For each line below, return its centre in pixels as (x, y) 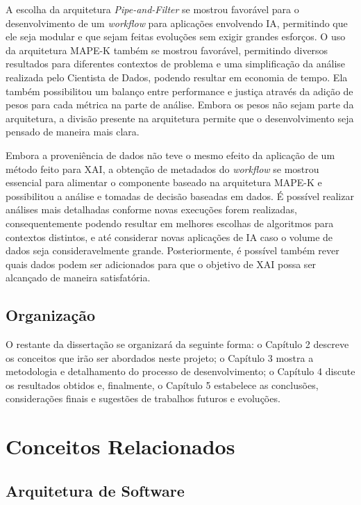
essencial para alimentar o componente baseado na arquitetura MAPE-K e (164, 182)
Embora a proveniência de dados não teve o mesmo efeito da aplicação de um (170, 155)
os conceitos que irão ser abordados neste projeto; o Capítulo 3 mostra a (160, 357)
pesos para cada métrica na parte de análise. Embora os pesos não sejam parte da (180, 105)
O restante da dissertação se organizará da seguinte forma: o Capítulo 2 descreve (177, 344)
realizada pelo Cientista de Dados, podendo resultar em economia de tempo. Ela (177, 77)
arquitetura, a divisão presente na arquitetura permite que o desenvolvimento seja (180, 118)
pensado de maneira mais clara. (73, 132)
